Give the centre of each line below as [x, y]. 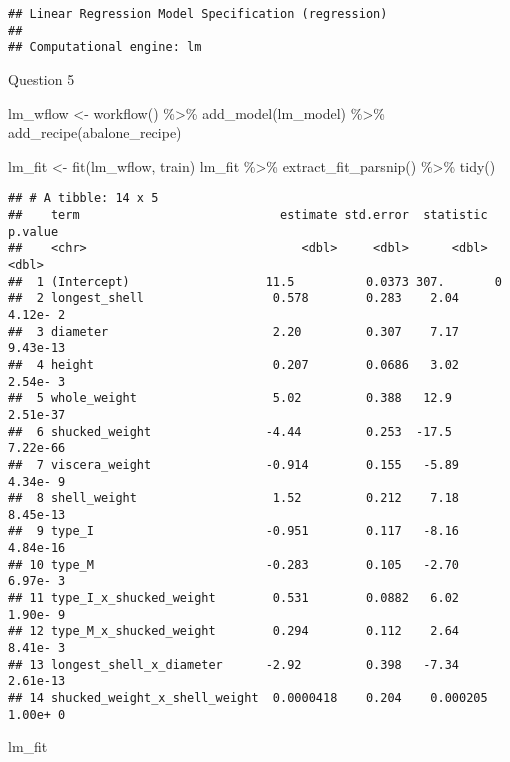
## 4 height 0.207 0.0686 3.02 [234, 364]
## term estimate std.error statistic [248, 215]
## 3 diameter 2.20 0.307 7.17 [234, 331]
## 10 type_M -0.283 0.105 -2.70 [234, 564]
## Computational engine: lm [105, 47]
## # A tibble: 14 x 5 [83, 198]
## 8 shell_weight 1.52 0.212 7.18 [234, 498]
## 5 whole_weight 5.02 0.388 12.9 [230, 398]
